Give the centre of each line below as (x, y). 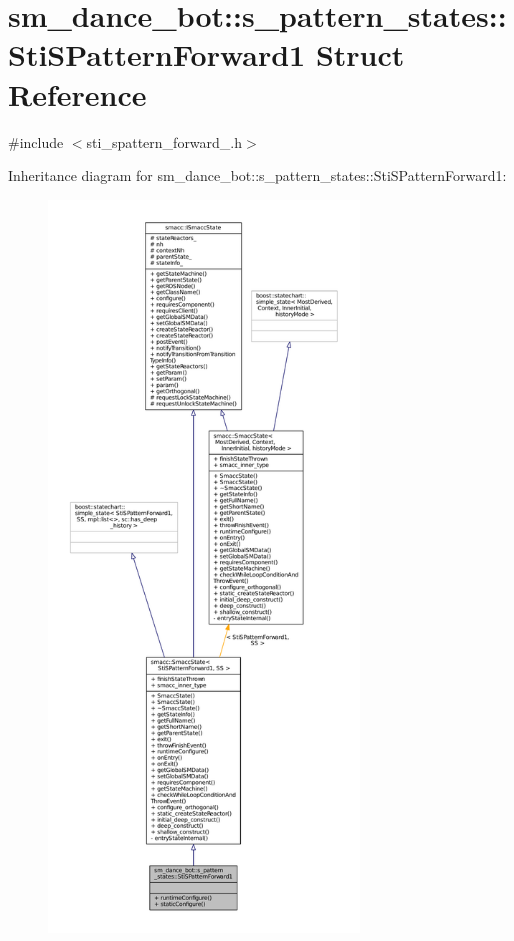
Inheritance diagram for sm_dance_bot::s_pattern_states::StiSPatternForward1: (257, 175)
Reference (77, 93)
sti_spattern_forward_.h (164, 141)
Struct (360, 54)
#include (36, 141)
